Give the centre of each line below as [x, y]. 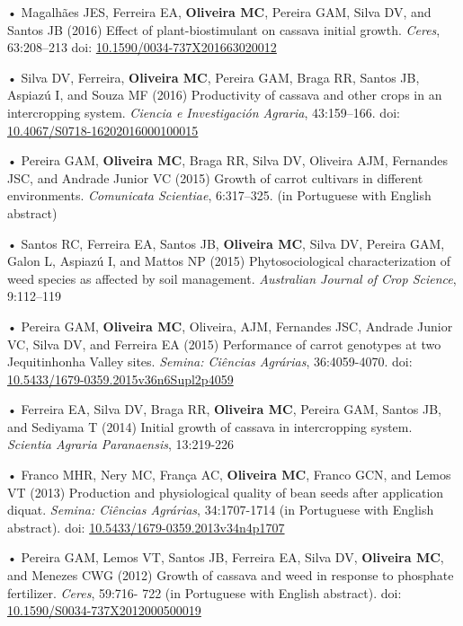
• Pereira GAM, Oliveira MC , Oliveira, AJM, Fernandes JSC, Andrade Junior [230, 326]
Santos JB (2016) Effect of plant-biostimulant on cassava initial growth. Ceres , [224, 29]
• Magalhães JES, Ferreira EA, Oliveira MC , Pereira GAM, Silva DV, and [219, 12]
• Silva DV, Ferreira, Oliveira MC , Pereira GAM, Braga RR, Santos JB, [214, 77]
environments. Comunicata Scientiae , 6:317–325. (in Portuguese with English [219, 195]
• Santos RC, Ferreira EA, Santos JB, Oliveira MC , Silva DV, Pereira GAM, [226, 243]
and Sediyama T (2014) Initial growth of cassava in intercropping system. [210, 426]
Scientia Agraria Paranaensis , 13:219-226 [121, 444]
